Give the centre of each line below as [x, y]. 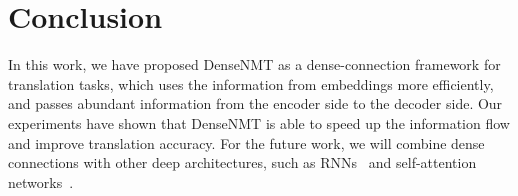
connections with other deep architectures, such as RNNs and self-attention [242, 162]
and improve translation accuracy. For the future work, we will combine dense [246, 142]
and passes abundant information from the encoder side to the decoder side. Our [255, 103]
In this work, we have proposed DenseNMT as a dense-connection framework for [254, 64]
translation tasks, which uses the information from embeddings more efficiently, [251, 83]
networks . [41, 181]
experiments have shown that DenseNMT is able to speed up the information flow [259, 122]
